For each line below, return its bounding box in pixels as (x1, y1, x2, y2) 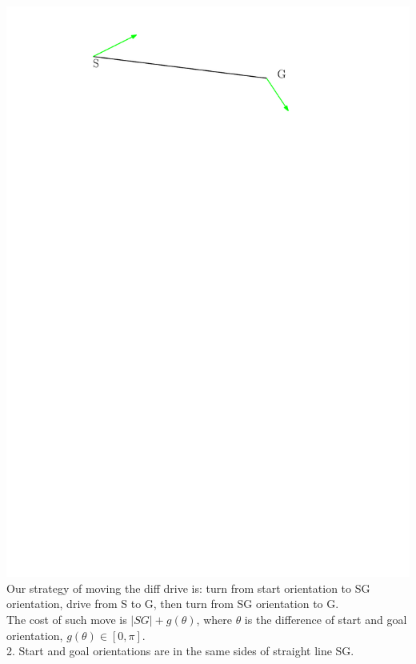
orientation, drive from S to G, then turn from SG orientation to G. (6, 595, 339, 612)
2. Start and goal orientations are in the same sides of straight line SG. (6, 642, 354, 659)
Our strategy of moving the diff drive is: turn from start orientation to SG (6, 579, 370, 596)
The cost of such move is (6, 610, 127, 627)
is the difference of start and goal (244, 610, 407, 627)
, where (196, 610, 232, 627)
